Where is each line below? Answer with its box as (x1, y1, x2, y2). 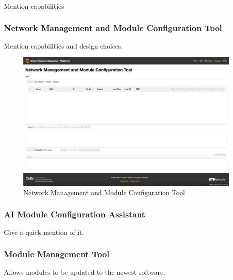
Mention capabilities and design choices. (4, 40, 123, 50)
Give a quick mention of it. (4, 227, 84, 237)
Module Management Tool (4, 247, 110, 260)
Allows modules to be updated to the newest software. (4, 266, 166, 277)
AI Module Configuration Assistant (4, 208, 146, 220)
